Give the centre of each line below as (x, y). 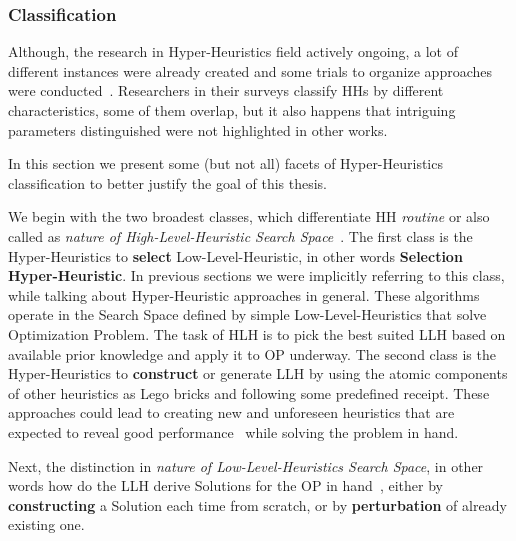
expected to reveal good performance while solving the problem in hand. (233, 431)
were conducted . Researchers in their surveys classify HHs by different (226, 90)
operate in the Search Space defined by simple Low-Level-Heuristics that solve (247, 314)
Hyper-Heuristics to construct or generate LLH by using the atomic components (258, 373)
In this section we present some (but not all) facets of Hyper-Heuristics (225, 163)
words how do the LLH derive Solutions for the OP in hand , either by (225, 485)
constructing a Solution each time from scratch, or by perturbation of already (257, 504)
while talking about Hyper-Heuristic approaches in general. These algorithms (244, 294)
